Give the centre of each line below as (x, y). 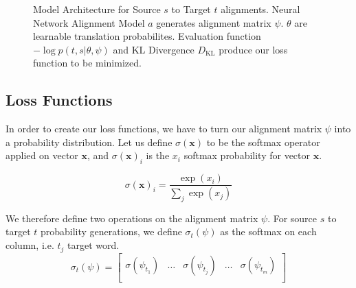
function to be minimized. (87, 63)
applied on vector (42, 155)
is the (158, 155)
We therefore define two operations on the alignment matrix (132, 218)
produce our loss (253, 49)
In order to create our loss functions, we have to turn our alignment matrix (164, 129)
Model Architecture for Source (97, 9)
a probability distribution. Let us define (89, 142)
